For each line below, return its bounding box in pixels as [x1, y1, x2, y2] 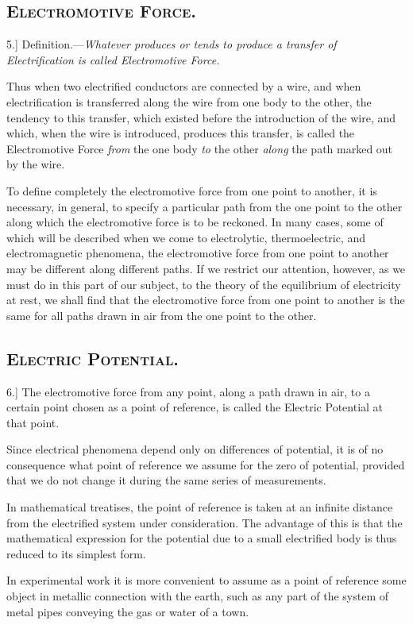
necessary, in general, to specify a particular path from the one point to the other [6, 198, 403, 214]
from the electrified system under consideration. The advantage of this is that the [6, 514, 403, 530]
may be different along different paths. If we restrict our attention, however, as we [6, 260, 406, 276]
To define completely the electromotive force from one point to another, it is [6, 182, 377, 199]
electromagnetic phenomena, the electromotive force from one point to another [6, 245, 389, 261]
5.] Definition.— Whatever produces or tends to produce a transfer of [6, 36, 337, 52]
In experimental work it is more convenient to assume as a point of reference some [6, 572, 407, 588]
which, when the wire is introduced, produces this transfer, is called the [6, 125, 355, 141]
